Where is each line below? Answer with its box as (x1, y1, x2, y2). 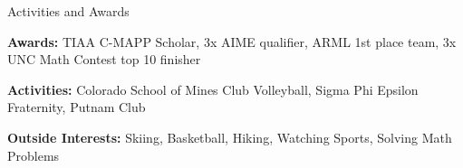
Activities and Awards (7, 2, 130, 20)
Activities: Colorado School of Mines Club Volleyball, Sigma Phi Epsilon (7, 79, 419, 98)
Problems (7, 145, 60, 164)
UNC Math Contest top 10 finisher (7, 50, 201, 69)
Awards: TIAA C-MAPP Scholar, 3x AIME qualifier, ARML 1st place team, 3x (7, 32, 457, 51)
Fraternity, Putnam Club (7, 98, 146, 117)
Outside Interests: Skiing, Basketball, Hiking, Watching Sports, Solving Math (7, 127, 452, 146)
